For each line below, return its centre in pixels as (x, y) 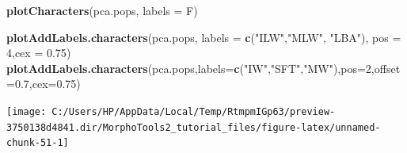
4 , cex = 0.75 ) (39, 53)
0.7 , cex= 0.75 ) (48, 84)
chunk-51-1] (38, 143)
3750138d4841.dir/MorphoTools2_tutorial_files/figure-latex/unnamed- (194, 127)
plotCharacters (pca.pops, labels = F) (102, 10)
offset (387, 68)
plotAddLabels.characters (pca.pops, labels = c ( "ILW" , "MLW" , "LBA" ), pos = (204, 37)
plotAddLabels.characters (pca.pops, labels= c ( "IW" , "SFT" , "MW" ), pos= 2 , (190, 68)
